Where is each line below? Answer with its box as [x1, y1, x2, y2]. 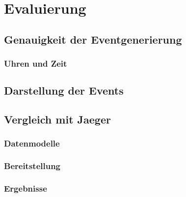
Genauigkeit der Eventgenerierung [4, 31, 182, 47]
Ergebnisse [4, 182, 47, 195]
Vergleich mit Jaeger [4, 112, 111, 127]
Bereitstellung [4, 160, 61, 172]
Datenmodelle [4, 137, 60, 149]
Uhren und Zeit [4, 57, 67, 70]
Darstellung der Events [4, 83, 124, 98]
